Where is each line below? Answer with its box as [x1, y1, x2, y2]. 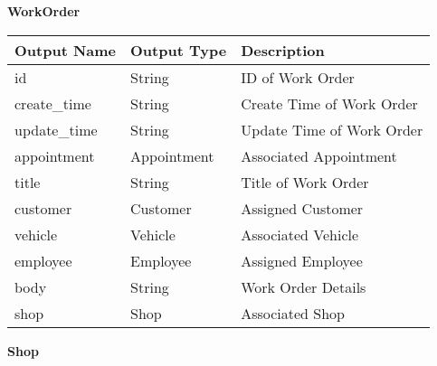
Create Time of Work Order [241, 92, 418, 114]
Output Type [130, 39, 227, 61]
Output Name [14, 39, 117, 61]
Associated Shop [241, 302, 346, 324]
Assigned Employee [241, 249, 363, 271]
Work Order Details [241, 276, 366, 297]
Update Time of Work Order [241, 118, 423, 140]
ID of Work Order [241, 66, 355, 88]
